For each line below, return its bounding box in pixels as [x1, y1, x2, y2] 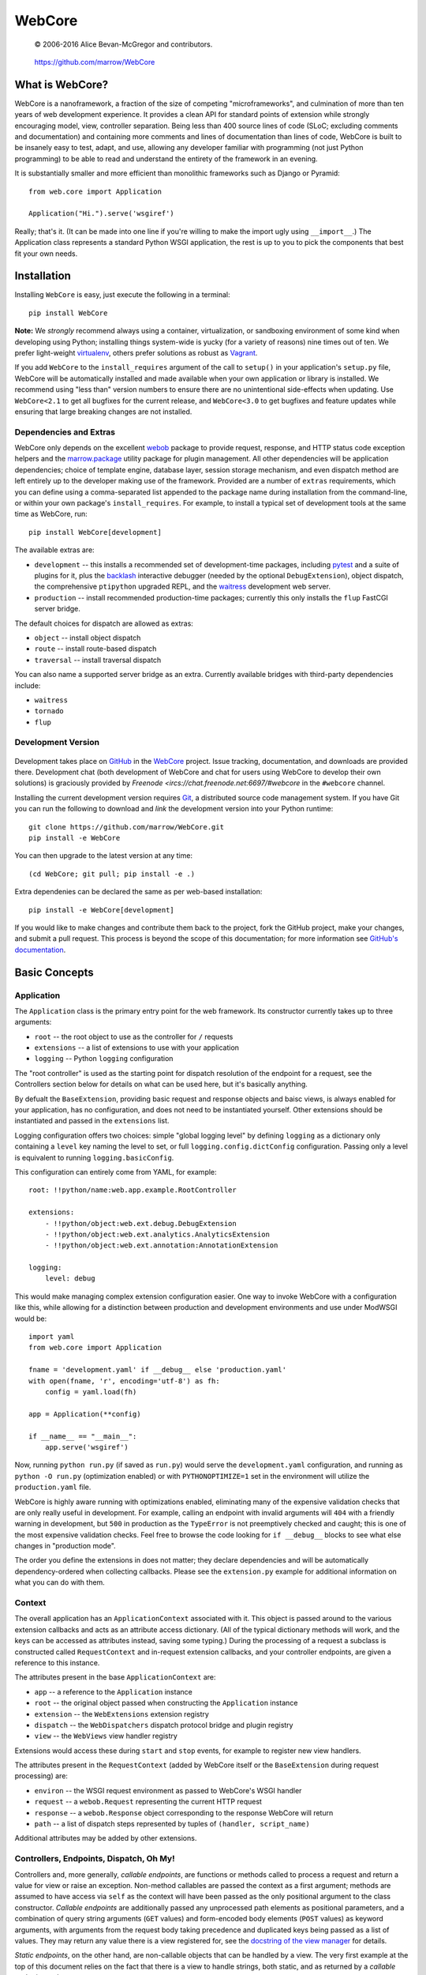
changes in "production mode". [14, 1541, 116, 1551]
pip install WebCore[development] [28, 528, 162, 536]
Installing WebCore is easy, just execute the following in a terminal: [14, 290, 230, 299]
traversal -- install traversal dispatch [34, 655, 162, 664]
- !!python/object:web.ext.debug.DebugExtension [44, 1219, 237, 1228]
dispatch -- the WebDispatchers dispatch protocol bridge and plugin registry [34, 1720, 293, 1729]
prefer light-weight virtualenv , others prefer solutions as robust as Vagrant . [14, 348, 258, 357]
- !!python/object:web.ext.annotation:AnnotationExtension [44, 1241, 278, 1250]
